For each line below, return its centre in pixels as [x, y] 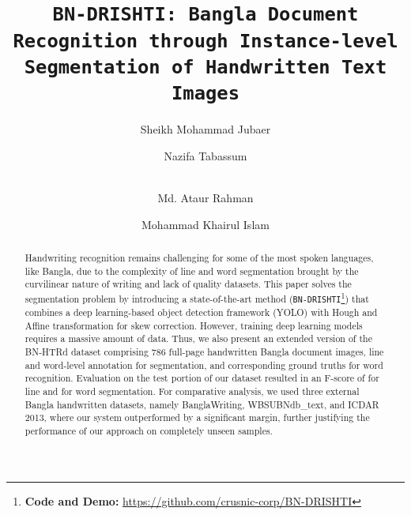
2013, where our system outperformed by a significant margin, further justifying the [197, 417]
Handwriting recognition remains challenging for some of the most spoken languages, [199, 257]
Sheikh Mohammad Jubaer [205, 129]
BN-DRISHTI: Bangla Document [205, 15]
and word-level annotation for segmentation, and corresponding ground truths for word [204, 365]
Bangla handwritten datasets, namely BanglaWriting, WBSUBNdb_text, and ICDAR [202, 404]
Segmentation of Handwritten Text [205, 67]
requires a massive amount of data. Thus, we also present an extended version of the [198, 338]
